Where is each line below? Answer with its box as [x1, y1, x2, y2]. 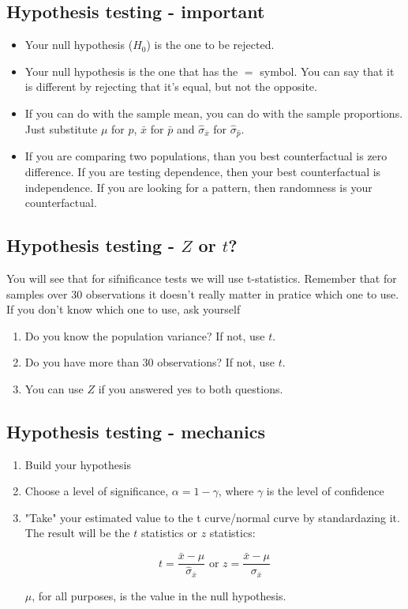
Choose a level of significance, [24, 483, 169, 499]
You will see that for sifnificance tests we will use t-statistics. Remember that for [6, 269, 397, 286]
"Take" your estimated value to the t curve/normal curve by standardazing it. [24, 509, 400, 525]
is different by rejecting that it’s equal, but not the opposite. [24, 78, 317, 95]
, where [218, 483, 254, 499]
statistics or [140, 524, 197, 541]
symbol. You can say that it [260, 62, 395, 79]
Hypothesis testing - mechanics [6, 419, 265, 443]
